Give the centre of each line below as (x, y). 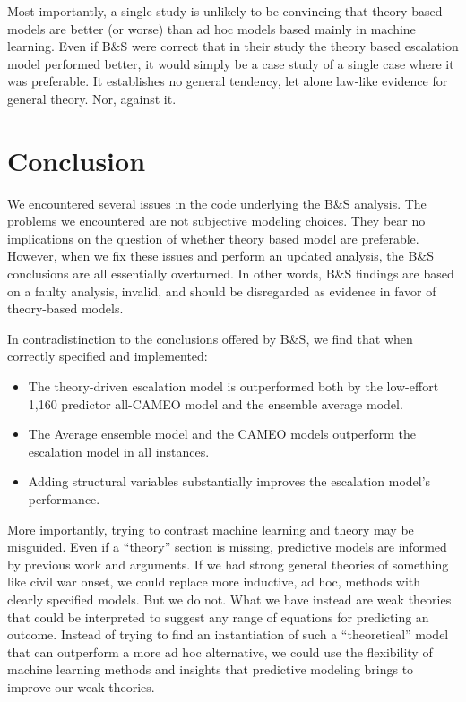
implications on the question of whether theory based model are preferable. (213, 238)
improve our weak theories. (81, 686)
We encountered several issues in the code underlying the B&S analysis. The (217, 203)
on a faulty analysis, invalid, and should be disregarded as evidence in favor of (222, 291)
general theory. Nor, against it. (92, 98)
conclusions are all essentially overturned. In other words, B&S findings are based (231, 274)
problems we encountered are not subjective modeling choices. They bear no (216, 221)
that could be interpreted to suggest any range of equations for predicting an (218, 616)
